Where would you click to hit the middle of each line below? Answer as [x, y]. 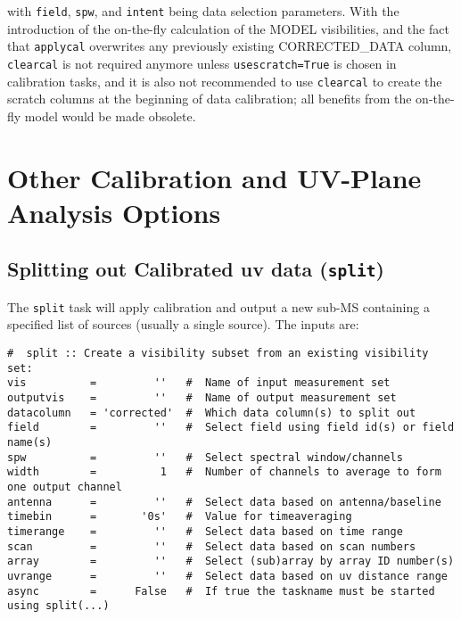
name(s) [30, 442]
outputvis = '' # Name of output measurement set [202, 397]
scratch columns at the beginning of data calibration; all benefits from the [210, 99]
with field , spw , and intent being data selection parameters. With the [203, 11]
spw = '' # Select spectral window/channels [205, 457]
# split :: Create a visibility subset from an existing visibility [218, 353]
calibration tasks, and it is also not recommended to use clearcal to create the [225, 81]
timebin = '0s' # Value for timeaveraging [180, 517]
